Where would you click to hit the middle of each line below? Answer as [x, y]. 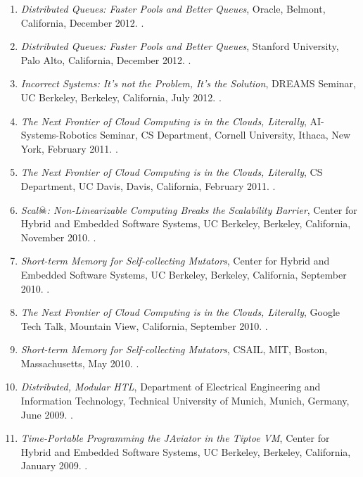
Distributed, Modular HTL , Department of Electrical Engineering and [171, 387]
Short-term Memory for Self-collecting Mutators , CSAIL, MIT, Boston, [174, 349]
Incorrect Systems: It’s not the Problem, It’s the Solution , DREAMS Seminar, [188, 83]
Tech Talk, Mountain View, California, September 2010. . [144, 325]
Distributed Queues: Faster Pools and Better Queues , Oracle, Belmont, [173, 8]
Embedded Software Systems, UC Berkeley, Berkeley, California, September [184, 274]
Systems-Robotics [59, 135]
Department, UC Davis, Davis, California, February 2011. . [148, 185]
